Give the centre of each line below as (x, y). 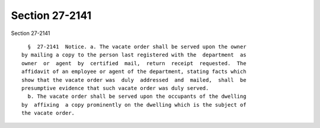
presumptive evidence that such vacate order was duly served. (115, 88)
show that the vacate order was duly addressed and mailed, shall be (134, 80)
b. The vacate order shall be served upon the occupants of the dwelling (137, 97)
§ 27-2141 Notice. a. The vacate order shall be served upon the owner (137, 47)
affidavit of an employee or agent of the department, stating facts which (134, 72)
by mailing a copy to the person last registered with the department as (134, 55)
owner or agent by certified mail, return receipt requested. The (134, 63)
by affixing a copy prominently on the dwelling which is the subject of (134, 105)
